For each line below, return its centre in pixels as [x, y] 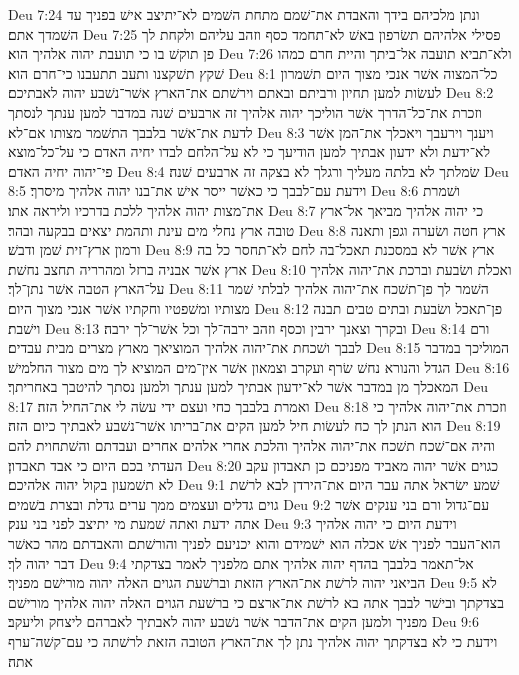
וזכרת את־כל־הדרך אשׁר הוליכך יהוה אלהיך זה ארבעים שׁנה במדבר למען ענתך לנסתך [245, 111]
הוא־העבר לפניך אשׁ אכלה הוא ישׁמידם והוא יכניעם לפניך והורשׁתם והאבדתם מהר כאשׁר [254, 543]
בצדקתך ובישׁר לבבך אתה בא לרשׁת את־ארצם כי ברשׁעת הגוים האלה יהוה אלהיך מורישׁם [256, 601]
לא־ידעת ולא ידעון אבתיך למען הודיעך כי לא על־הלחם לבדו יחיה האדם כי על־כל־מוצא [249, 151]
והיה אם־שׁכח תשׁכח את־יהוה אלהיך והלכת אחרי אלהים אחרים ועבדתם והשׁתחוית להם [251, 445]
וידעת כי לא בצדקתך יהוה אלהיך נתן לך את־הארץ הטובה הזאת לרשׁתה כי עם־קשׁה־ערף [253, 641]
